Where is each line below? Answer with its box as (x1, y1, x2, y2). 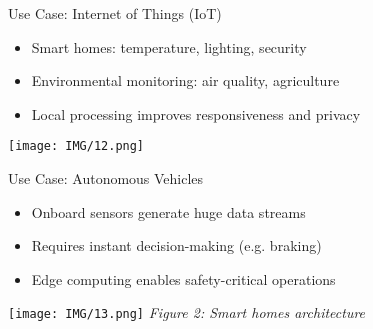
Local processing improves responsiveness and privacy (31, 103, 361, 124)
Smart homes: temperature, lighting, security (31, 36, 307, 57)
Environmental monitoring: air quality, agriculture (31, 70, 340, 91)
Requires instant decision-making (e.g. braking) (31, 235, 322, 256)
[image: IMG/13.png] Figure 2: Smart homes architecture (8, 302, 366, 323)
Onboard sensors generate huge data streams (31, 201, 306, 222)
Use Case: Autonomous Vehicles (8, 168, 204, 189)
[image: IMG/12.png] (8, 139, 145, 154)
